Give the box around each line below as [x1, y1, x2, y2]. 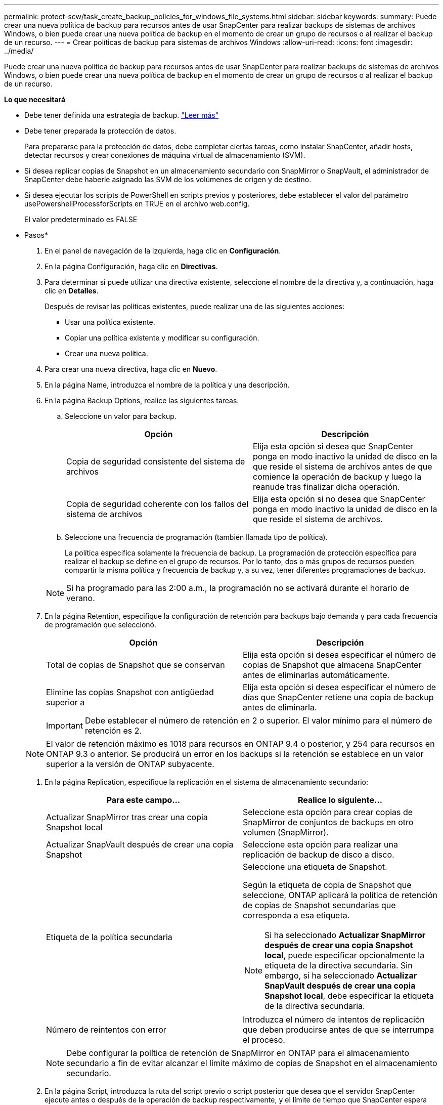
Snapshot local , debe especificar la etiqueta [264, 991, 434, 1001]
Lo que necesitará [4, 95, 66, 104]
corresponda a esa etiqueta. [243, 910, 350, 920]
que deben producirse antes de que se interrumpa [243, 1025, 434, 1035]
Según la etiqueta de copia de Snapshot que [243, 880, 412, 890]
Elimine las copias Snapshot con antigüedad [46, 687, 214, 697]
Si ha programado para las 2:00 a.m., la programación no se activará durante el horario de [66, 583, 410, 593]
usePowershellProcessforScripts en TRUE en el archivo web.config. [24, 199, 250, 208]
